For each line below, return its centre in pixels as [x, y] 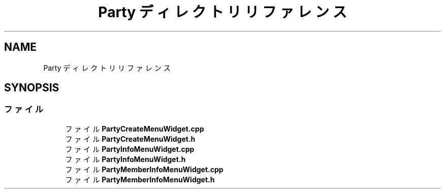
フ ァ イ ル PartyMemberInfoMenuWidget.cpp [144, 169]
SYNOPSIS [32, 88]
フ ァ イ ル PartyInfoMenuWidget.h [125, 159]
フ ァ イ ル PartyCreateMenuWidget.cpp [135, 128]
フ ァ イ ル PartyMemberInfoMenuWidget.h [140, 179]
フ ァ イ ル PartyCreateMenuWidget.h [130, 139]
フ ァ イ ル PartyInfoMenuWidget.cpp [130, 149]
